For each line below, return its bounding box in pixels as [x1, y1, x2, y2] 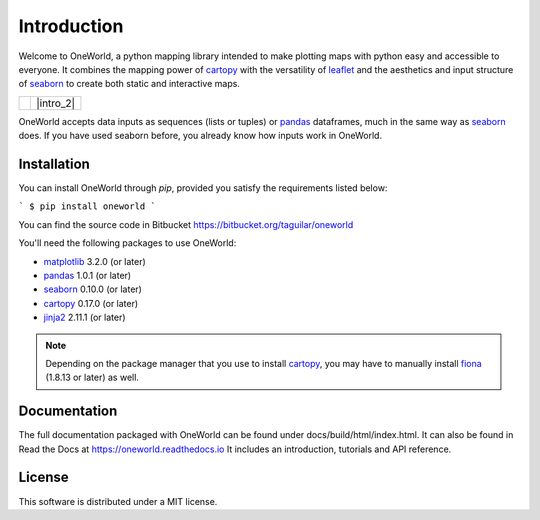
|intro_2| [36, 96, 75, 110]
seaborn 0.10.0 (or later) [43, 283, 142, 295]
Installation [18, 155, 90, 172]
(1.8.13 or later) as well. [45, 371, 140, 384]
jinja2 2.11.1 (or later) [43, 311, 126, 324]
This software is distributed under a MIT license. [18, 495, 218, 507]
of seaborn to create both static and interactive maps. [18, 78, 240, 90]
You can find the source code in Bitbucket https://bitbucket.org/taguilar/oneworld [18, 218, 354, 230]
